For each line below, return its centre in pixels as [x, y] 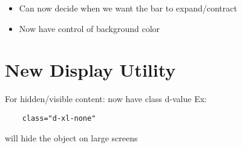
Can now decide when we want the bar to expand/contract [128, 8]
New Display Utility [90, 70]
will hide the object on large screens [71, 137]
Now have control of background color [90, 28]
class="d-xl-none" [59, 118]
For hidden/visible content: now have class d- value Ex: [106, 99]
